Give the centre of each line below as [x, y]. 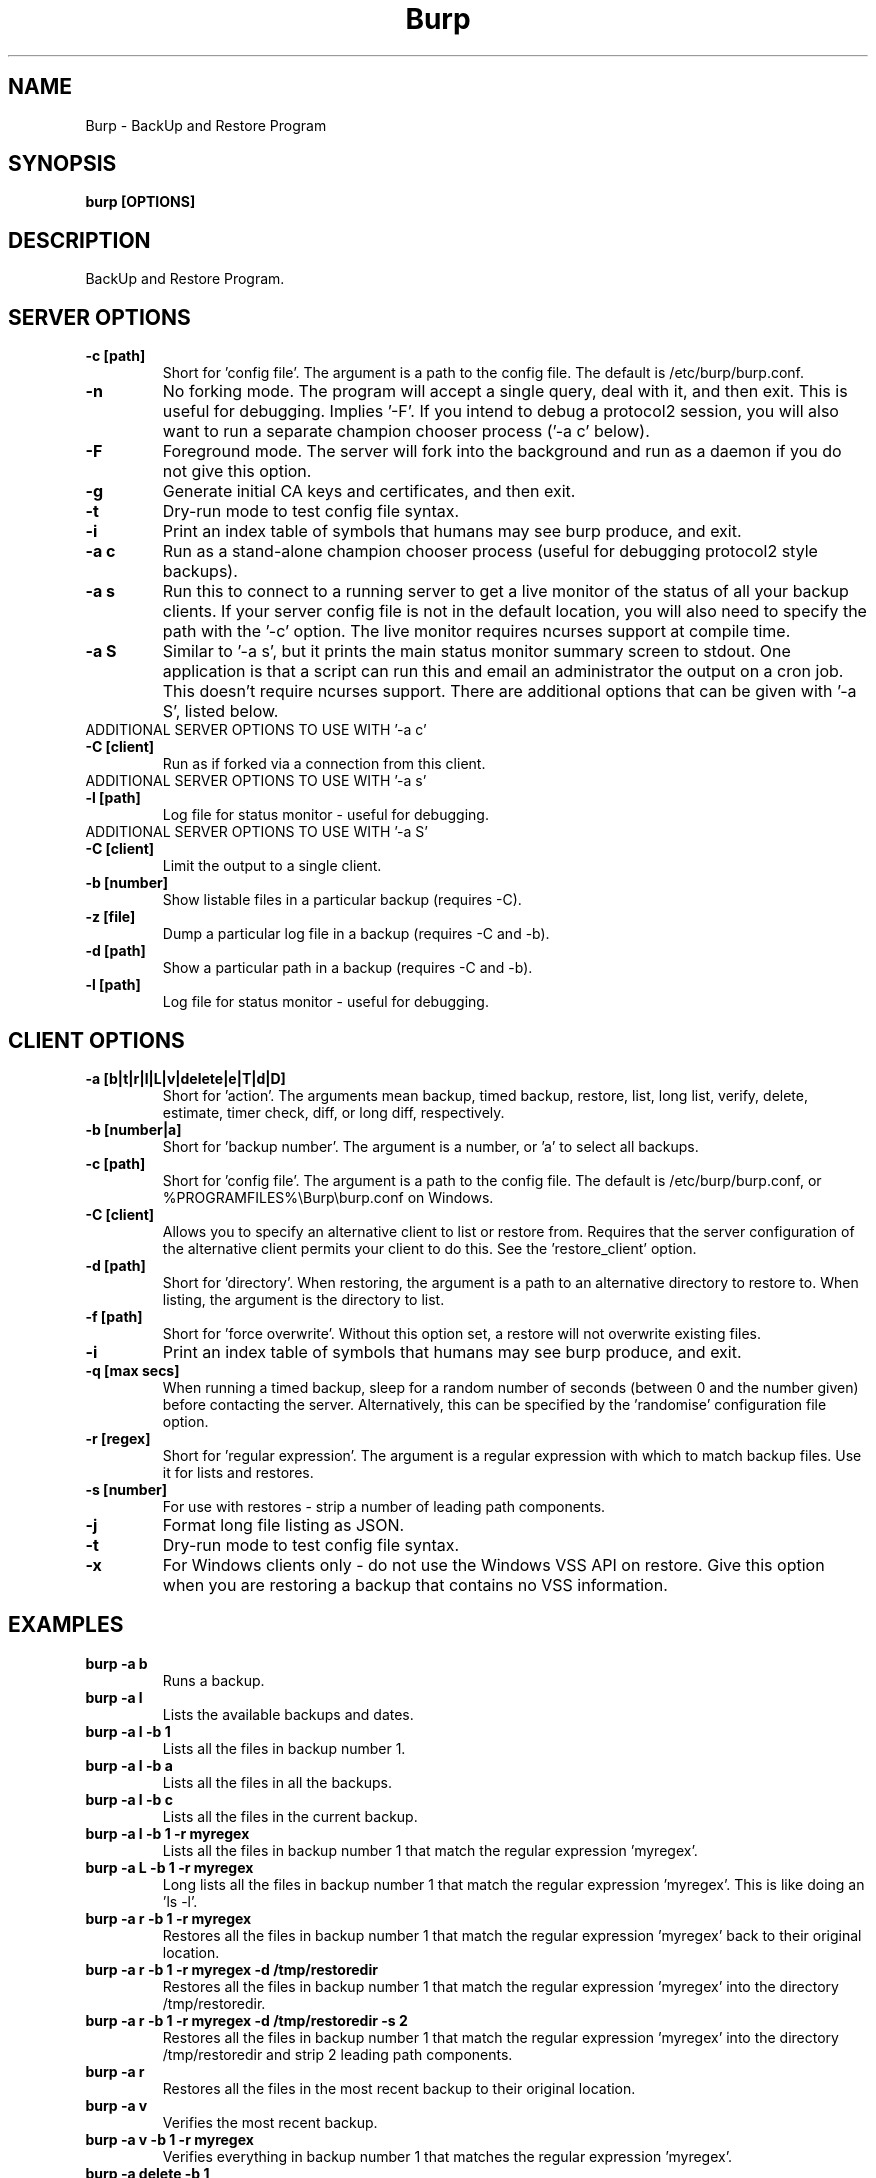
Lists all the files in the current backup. [290, 1816]
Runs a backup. [213, 1680]
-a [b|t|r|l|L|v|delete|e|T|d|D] [185, 1078]
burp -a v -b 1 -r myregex [169, 2139]
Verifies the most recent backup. [270, 2122]
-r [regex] [118, 1438]
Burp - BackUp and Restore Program [206, 125]
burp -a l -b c [129, 1799]
